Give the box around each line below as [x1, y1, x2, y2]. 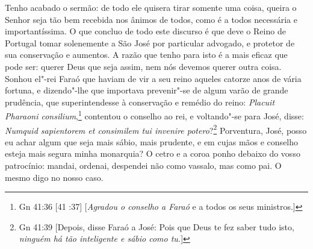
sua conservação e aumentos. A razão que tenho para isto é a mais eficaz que [5, 48, 288, 61]
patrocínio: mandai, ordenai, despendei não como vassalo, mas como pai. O [5, 159, 282, 172]
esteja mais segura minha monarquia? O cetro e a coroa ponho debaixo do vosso [5, 147, 300, 160]
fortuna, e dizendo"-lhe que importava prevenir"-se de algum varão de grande [5, 84, 288, 96]
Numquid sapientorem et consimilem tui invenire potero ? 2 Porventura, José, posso [5, 122, 307, 136]
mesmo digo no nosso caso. [5, 171, 104, 183]
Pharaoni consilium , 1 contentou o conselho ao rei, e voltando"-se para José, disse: [5, 108, 304, 122]
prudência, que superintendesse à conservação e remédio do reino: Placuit [5, 95, 275, 108]
